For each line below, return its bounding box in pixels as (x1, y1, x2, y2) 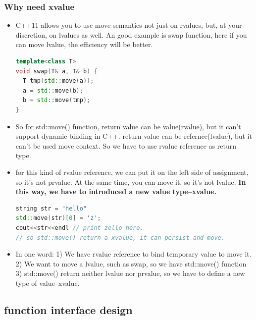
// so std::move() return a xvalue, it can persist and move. (15, 234, 225, 241)
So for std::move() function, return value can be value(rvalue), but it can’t (15, 121, 241, 131)
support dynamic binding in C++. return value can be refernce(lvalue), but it (15, 131, 252, 141)
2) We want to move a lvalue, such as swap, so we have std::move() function (15, 258, 247, 268)
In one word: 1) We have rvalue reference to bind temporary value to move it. (15, 249, 252, 259)
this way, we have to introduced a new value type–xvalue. (15, 186, 216, 197)
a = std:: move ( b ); (23, 87, 83, 94)
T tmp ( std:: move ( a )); (23, 77, 94, 85)
